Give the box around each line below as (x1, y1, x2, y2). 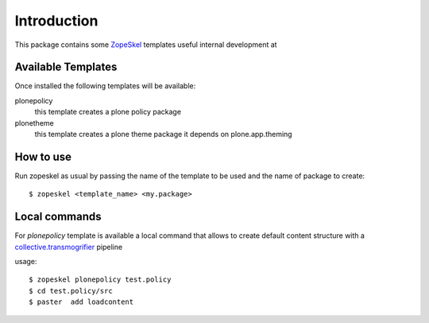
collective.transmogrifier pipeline (14, 242, 123, 251)
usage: (14, 257, 37, 266)
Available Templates (14, 60, 118, 74)
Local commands (14, 210, 102, 224)
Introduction (14, 12, 99, 29)
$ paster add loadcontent (29, 298, 134, 306)
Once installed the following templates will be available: (14, 81, 196, 91)
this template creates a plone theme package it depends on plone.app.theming (34, 130, 293, 139)
